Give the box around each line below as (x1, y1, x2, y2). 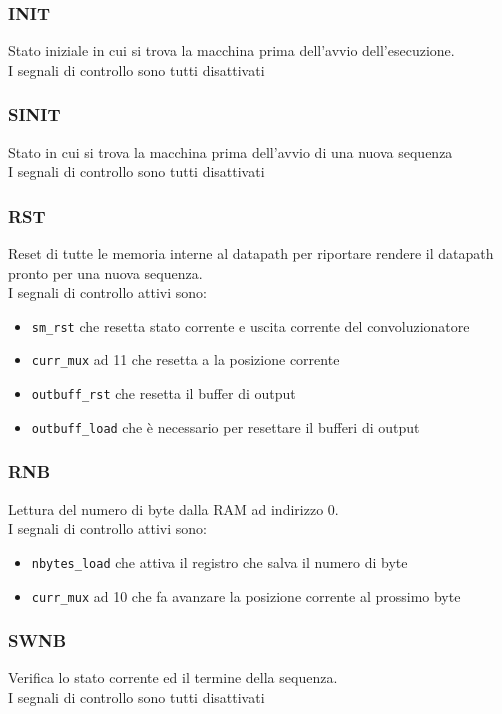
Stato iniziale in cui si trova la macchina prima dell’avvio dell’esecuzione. (8, 40, 455, 61)
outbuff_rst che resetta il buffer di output (31, 383, 296, 404)
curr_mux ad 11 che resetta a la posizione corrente (31, 349, 340, 370)
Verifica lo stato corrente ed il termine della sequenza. (8, 667, 338, 688)
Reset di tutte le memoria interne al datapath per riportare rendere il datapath (8, 243, 494, 264)
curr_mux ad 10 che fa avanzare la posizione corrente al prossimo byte (31, 585, 461, 606)
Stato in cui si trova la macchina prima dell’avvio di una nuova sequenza (8, 141, 453, 162)
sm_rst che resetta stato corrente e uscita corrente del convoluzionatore (31, 315, 470, 336)
